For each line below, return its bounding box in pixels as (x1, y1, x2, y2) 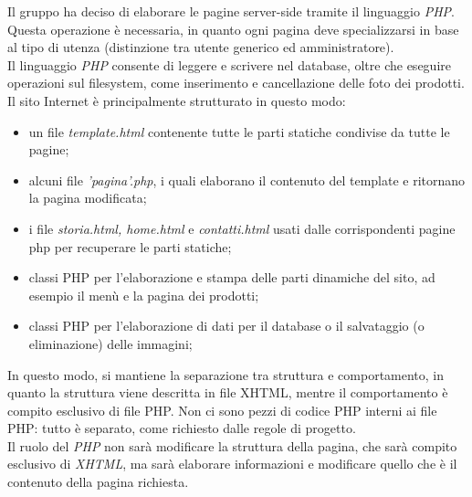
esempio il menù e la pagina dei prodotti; (28, 285, 259, 304)
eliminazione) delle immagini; (28, 333, 193, 353)
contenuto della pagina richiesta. (7, 472, 189, 492)
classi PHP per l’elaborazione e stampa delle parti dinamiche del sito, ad (28, 268, 435, 287)
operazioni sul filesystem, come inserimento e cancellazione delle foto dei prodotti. (7, 73, 465, 92)
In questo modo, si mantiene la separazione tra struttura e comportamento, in (7, 365, 445, 384)
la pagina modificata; (28, 188, 147, 207)
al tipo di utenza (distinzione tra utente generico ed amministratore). (7, 37, 394, 57)
